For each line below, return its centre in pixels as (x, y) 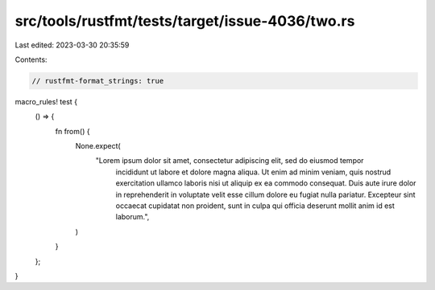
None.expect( (98, 146)
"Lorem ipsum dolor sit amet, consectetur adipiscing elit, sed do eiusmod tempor (230, 161)
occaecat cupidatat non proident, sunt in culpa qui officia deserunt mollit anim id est (255, 206)
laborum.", (133, 217)
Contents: (31, 59)
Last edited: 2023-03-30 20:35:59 (72, 45)
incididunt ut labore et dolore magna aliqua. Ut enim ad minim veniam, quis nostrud (253, 172)
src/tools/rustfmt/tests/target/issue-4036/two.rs (185, 21)
